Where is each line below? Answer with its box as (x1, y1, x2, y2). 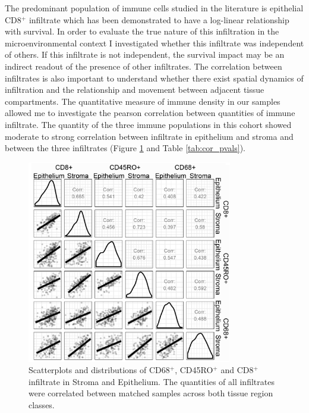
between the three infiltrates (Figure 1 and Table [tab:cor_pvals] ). (5, 142, 245, 154)
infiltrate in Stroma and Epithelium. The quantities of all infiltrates (29, 375, 275, 387)
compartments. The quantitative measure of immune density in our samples (5, 95, 280, 107)
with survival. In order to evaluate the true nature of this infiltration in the (5, 25, 279, 37)
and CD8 (220, 364, 254, 376)
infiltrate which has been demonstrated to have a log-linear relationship (29, 13, 289, 26)
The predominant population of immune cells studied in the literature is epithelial (5, 2, 304, 14)
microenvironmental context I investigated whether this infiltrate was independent (5, 36, 304, 49)
